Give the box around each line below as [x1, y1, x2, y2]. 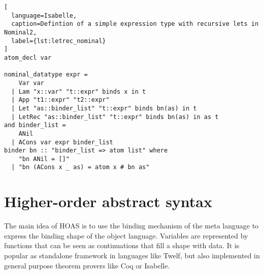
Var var [18, 79, 44, 87]
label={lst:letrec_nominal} [11, 37, 106, 45]
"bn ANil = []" [18, 155, 70, 163]
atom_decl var [4, 54, 52, 61]
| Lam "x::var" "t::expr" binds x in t [11, 88, 146, 95]
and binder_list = [4, 122, 66, 129]
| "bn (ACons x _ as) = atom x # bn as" [11, 164, 150, 171]
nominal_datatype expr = [4, 71, 88, 79]
